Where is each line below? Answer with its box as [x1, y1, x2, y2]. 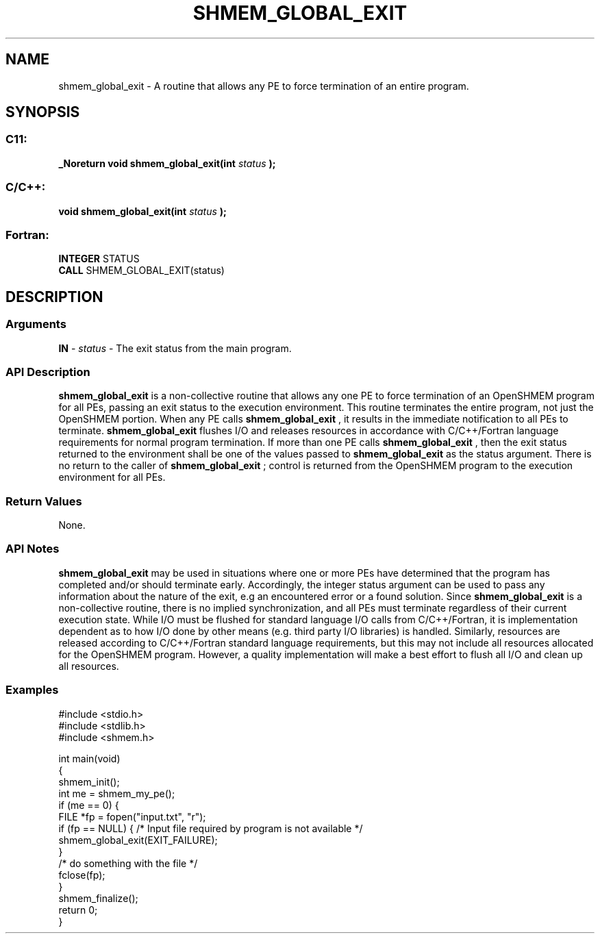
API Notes [5, 542, 60, 556]
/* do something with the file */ [58, 857, 198, 869]
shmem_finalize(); [58, 892, 138, 904]
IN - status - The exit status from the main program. [58, 342, 292, 354]
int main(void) [58, 752, 121, 764]
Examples [5, 683, 59, 697]
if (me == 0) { [58, 799, 119, 811]
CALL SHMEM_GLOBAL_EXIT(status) [58, 264, 225, 277]
